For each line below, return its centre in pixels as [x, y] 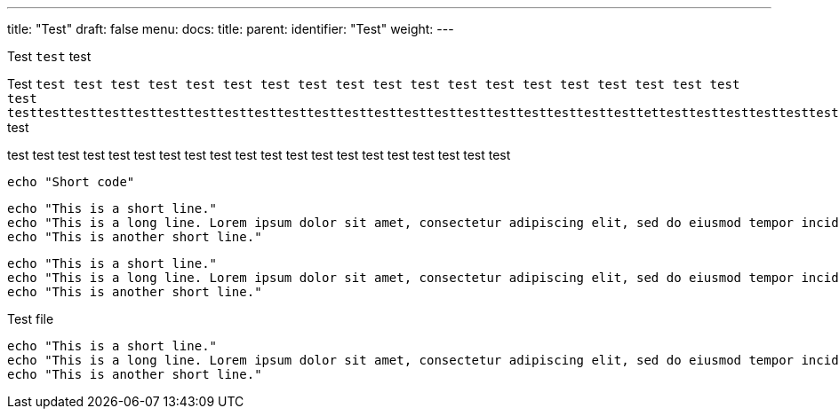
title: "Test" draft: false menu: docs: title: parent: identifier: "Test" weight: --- [231, 29]
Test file [31, 319]
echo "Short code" [71, 182]
